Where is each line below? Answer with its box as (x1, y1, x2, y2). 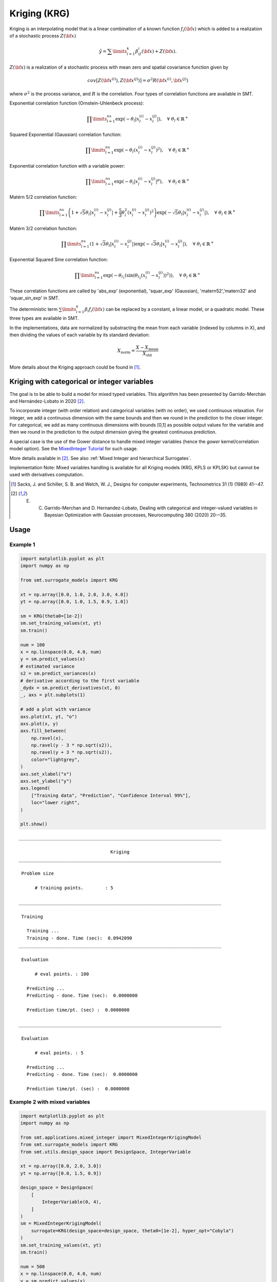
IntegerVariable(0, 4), (42, 1199, 102, 1205)
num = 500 (20, 1264, 45, 1269)
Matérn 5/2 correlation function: (9, 194, 77, 200)
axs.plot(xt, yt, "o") (20, 713, 77, 719)
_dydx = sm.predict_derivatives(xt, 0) (20, 685, 121, 691)
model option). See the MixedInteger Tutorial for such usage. (9, 446, 138, 452)
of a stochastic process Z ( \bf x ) (9, 32, 76, 38)
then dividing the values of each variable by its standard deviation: (9, 332, 150, 338)
